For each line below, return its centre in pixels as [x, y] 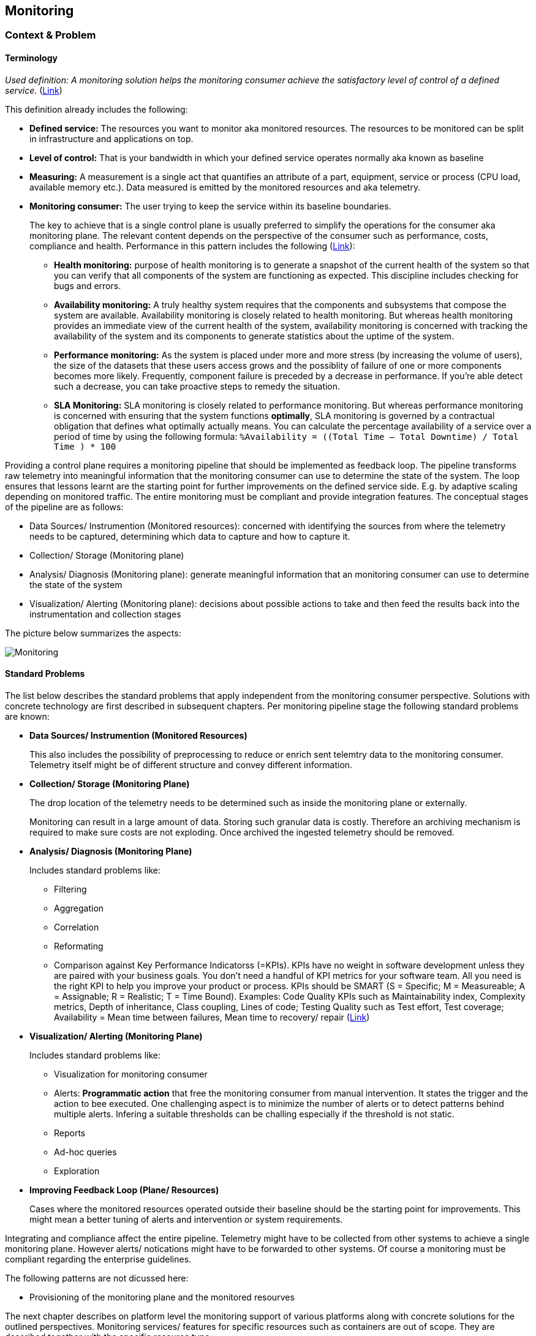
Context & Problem [51, 35]
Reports [70, 1133]
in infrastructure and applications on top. [111, 138]
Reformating [79, 946]
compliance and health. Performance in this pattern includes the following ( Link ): [192, 246]
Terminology [31, 58]
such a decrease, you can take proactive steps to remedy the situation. [197, 386]
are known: [27, 716]
